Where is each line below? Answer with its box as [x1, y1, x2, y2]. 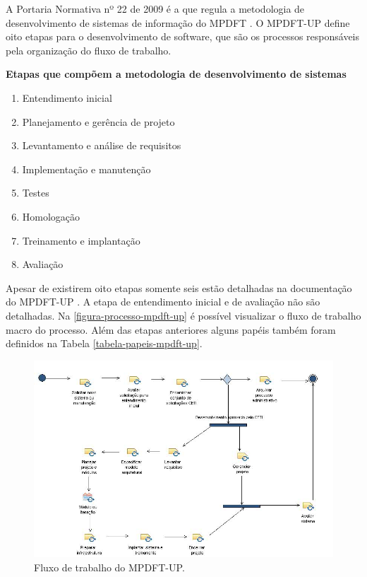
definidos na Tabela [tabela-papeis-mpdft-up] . [6, 336, 203, 351]
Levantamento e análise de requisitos [22, 138, 181, 153]
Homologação [22, 209, 80, 223]
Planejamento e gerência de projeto [22, 114, 175, 129]
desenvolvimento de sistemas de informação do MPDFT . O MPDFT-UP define [6, 15, 350, 30]
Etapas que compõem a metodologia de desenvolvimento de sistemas [6, 66, 347, 81]
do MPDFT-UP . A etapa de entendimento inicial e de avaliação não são [6, 294, 320, 309]
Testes [22, 185, 49, 200]
